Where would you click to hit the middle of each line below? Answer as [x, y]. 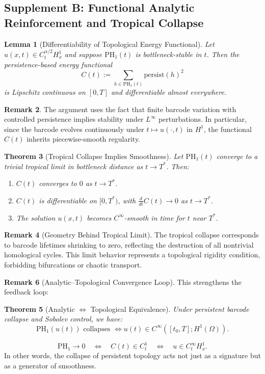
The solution [36, 217]
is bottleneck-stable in [168, 54]
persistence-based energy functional [58, 64]
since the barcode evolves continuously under [74, 129]
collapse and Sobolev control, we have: [63, 319]
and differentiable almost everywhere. [169, 92]
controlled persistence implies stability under [74, 119]
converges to [58, 183]
